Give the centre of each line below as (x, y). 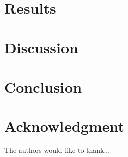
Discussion (41, 47)
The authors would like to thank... (57, 150)
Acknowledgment (64, 126)
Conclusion (43, 86)
